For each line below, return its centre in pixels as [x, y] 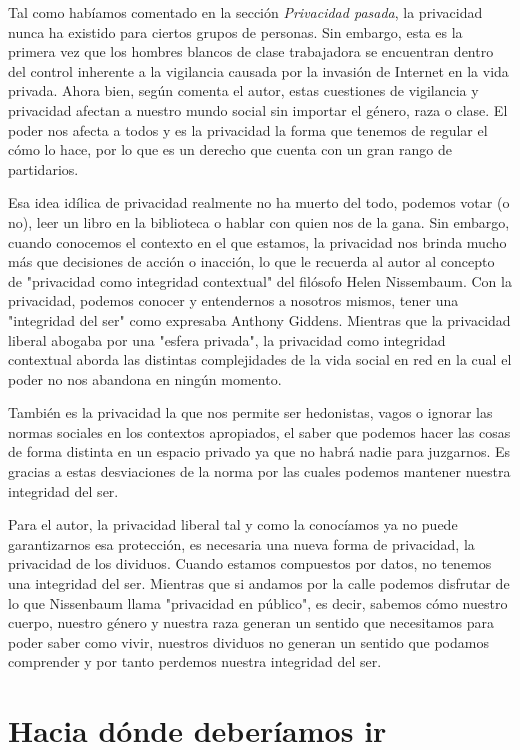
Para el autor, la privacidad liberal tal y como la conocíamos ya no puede [233, 524]
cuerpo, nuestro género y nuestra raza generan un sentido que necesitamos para [251, 622]
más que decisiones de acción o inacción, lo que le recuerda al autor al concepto [251, 261]
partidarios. [43, 168]
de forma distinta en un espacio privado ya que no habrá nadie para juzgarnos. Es [259, 451]
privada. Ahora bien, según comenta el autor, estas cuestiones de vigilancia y [243, 90]
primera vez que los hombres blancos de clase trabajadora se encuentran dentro [251, 51]
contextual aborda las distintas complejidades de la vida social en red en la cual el [260, 359]
